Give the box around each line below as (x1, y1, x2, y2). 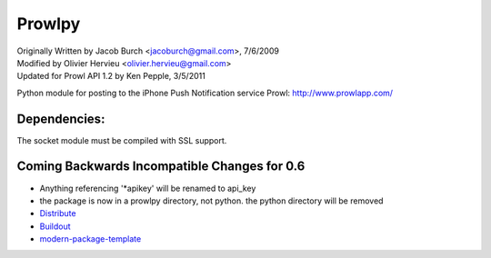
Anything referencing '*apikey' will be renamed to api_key (39, 183, 256, 193)
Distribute (39, 208, 76, 219)
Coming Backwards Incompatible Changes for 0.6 (16, 159, 306, 174)
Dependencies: (16, 111, 105, 126)
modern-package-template (39, 233, 142, 244)
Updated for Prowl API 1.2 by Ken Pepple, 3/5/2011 (16, 71, 206, 82)
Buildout (39, 221, 72, 232)
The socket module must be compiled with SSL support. (16, 134, 227, 145)
